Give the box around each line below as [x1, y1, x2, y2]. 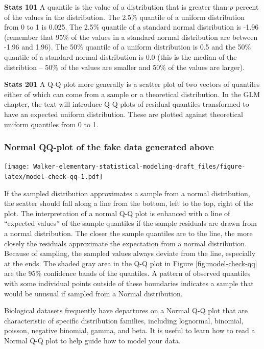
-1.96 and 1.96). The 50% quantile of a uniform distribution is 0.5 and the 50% [4, 41, 251, 52]
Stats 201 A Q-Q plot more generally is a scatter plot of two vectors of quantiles [4, 79, 260, 89]
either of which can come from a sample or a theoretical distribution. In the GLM [4, 88, 260, 99]
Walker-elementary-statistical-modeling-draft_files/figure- [33, 163, 246, 171]
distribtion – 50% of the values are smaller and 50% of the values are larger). [4, 61, 245, 72]
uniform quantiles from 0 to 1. [4, 119, 99, 129]
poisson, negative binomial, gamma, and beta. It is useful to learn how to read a [4, 325, 255, 336]
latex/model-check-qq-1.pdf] [4, 173, 103, 180]
